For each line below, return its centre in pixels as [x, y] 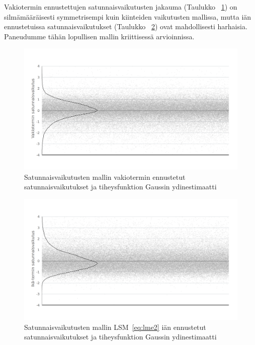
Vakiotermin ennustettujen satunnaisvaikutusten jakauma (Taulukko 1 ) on [121, 7]
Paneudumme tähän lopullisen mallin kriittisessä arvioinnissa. [99, 36]
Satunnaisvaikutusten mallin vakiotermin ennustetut [105, 177]
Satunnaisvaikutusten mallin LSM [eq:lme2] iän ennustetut [115, 327]
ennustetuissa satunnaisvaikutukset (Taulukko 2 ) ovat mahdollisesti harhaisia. [126, 26]
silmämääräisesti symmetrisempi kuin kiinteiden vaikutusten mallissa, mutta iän [128, 16]
